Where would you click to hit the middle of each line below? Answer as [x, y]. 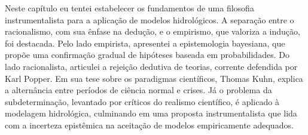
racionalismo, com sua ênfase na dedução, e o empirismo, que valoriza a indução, [153, 31]
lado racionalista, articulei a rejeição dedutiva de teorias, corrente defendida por [151, 66]
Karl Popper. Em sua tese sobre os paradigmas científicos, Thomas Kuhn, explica [154, 78]
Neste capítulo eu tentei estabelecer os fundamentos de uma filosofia [129, 8]
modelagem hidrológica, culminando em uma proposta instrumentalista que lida [151, 113]
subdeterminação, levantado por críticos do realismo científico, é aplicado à [142, 101]
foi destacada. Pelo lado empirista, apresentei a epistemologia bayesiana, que [145, 43]
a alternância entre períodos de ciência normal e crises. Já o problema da [138, 90]
